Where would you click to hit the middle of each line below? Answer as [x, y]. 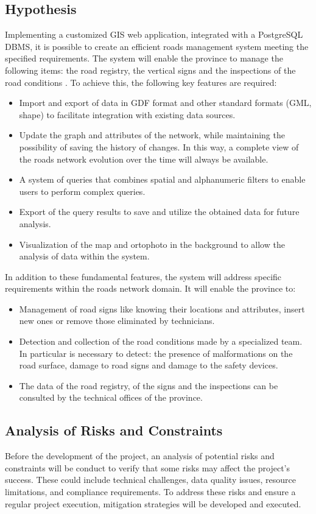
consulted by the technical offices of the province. [111, 397]
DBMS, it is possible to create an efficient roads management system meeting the [157, 46]
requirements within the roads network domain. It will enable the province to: [150, 288]
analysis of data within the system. [84, 256]
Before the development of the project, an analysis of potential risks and [140, 456]
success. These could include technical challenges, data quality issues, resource [150, 480]
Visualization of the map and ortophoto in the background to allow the [152, 244]
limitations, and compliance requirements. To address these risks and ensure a [150, 492]
